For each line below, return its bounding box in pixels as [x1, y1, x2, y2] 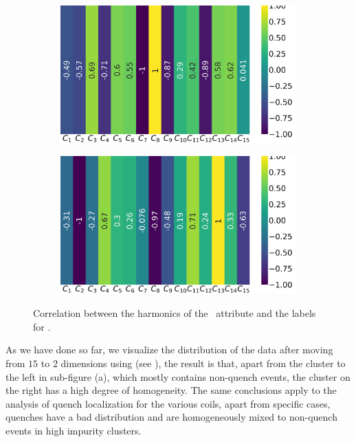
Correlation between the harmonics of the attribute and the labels [33, 306, 316, 320]
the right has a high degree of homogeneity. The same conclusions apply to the [5, 383, 337, 397]
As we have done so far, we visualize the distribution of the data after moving [5, 342, 333, 357]
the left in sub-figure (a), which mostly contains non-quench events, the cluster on [5, 369, 351, 384]
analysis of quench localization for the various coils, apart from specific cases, [5, 396, 331, 410]
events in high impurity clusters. [5, 423, 142, 438]
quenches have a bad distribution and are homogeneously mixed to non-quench [5, 410, 337, 424]
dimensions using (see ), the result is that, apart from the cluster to [60, 356, 346, 371]
